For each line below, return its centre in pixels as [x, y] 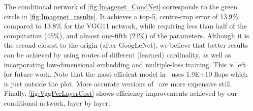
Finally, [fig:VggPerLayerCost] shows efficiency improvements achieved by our [121, 93]
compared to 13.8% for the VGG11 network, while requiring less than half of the [126, 26]
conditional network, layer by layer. [57, 102]
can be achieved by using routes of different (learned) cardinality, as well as [118, 54]
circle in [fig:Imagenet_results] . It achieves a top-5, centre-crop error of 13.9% [121, 16]
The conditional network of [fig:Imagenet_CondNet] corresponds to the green [121, 6]
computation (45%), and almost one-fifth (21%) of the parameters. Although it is [126, 35]
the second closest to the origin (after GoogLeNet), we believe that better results [126, 45]
